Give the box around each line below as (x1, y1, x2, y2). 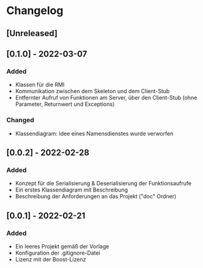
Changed (6, 116, 35, 124)
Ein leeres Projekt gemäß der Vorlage (15, 242, 109, 250)
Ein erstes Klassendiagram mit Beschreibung (15, 186, 128, 193)
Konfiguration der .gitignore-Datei (15, 249, 101, 256)
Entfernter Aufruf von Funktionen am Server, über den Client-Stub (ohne (15, 94, 197, 102)
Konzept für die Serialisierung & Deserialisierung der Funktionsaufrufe (15, 180, 191, 187)
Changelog (6, 4, 64, 18)
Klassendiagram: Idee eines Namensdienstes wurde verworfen (15, 130, 174, 137)
